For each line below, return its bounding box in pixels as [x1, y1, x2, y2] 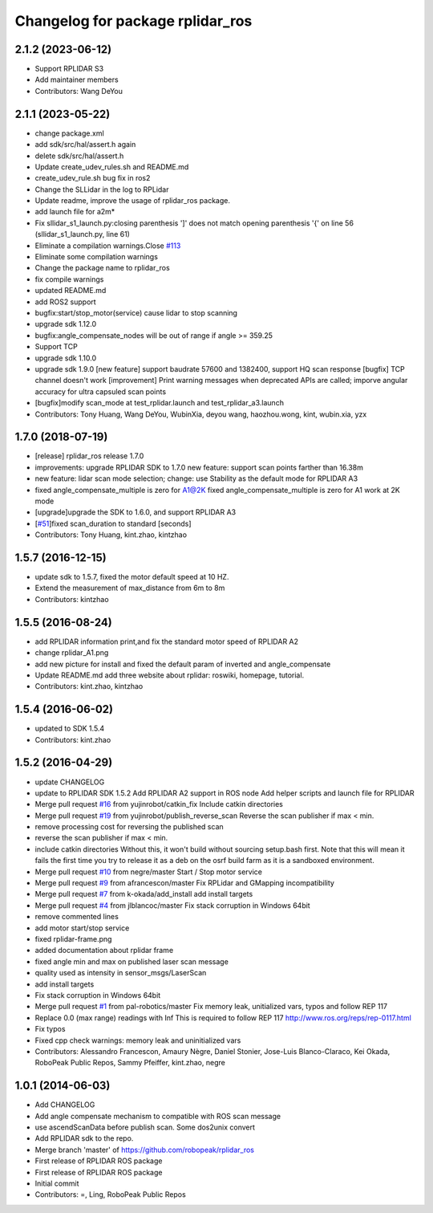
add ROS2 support [34, 297, 96, 307]
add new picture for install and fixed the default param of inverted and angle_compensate [34, 659, 331, 669]
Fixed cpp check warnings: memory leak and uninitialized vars [34, 1036, 241, 1045]
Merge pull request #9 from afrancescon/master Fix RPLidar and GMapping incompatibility [34, 878, 334, 888]
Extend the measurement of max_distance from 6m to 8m [34, 583, 225, 593]
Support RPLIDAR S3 [34, 64, 104, 74]
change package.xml [34, 128, 104, 138]
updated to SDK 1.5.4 [34, 723, 105, 734]
